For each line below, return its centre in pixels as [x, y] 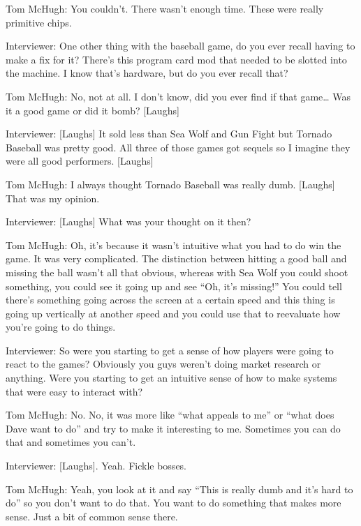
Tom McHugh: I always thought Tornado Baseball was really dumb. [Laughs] [170, 184]
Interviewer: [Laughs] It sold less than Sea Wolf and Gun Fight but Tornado [169, 134]
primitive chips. [39, 22]
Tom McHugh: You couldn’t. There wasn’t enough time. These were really [165, 8]
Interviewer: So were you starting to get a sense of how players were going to [170, 350]
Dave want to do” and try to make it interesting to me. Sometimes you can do [173, 428]
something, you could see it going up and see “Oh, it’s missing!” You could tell [174, 286]
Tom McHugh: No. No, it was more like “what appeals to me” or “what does [170, 415]
